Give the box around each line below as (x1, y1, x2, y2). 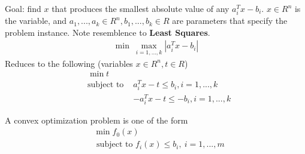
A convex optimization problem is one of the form (5, 113, 188, 126)
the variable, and (5, 14, 67, 27)
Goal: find (5, 2, 41, 14)
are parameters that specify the (172, 14, 288, 27)
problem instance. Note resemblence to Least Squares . (5, 26, 210, 38)
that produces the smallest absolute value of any (52, 2, 229, 14)
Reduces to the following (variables (5, 57, 133, 69)
